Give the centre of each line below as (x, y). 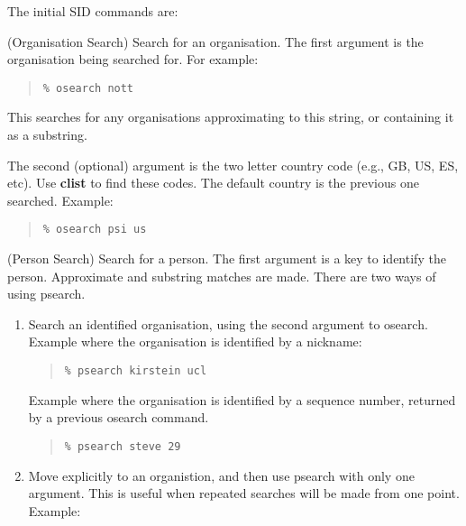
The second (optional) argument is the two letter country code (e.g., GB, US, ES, (233, 165)
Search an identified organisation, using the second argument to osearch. (228, 323)
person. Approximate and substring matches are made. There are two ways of (222, 276)
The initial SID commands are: (93, 11)
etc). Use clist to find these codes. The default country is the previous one (213, 183)
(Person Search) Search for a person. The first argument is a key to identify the (227, 258)
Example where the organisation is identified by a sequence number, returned (242, 399)
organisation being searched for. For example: (133, 59)
